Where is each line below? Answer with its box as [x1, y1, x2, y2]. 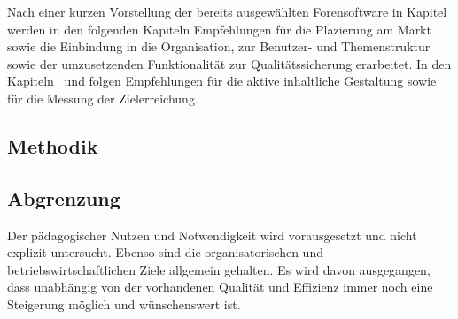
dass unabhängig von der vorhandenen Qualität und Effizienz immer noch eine [7, 277, 433, 296]
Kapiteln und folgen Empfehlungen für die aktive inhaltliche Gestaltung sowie [7, 72, 437, 90]
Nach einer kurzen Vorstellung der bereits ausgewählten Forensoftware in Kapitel [7, 3, 447, 20]
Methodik [7, 132, 98, 159]
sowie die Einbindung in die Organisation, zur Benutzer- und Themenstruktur [7, 37, 431, 56]
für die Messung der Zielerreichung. [7, 88, 198, 107]
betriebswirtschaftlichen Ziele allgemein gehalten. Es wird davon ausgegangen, [7, 260, 431, 278]
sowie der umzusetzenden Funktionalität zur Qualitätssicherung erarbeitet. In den [7, 54, 452, 72]
